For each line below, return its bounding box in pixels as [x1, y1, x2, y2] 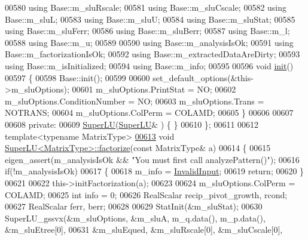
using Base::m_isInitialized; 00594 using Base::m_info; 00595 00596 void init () [5, 59, 294, 72]
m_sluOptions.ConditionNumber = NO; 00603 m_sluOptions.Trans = [5, 94, 264, 107]
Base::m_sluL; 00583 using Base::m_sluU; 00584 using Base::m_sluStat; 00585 [5, 13, 295, 25]
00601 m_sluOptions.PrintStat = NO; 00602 [72, 83, 236, 96]
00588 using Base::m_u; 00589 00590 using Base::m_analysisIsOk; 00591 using [5, 36, 294, 48]
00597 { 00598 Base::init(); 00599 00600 [5, 71, 150, 84]
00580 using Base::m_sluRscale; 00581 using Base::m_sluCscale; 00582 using [5, 1, 287, 13]
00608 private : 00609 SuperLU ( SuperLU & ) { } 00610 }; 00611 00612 [5, 118, 259, 130]
